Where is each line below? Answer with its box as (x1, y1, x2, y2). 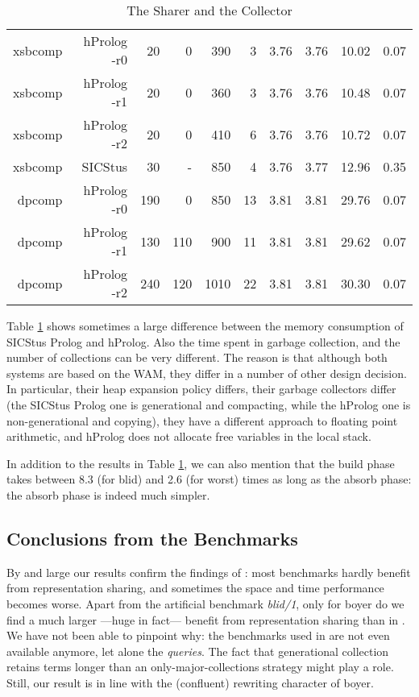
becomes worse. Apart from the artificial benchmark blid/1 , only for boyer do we (6, 595, 404, 612)
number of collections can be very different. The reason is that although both (6, 349, 388, 366)
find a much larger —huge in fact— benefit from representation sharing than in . (6, 611, 405, 628)
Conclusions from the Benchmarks (6, 525, 298, 550)
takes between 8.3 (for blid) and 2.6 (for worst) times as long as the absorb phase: (6, 471, 412, 487)
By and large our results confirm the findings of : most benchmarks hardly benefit (6, 563, 411, 580)
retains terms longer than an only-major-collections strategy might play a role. (6, 658, 394, 675)
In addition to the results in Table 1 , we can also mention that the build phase (6, 454, 395, 471)
